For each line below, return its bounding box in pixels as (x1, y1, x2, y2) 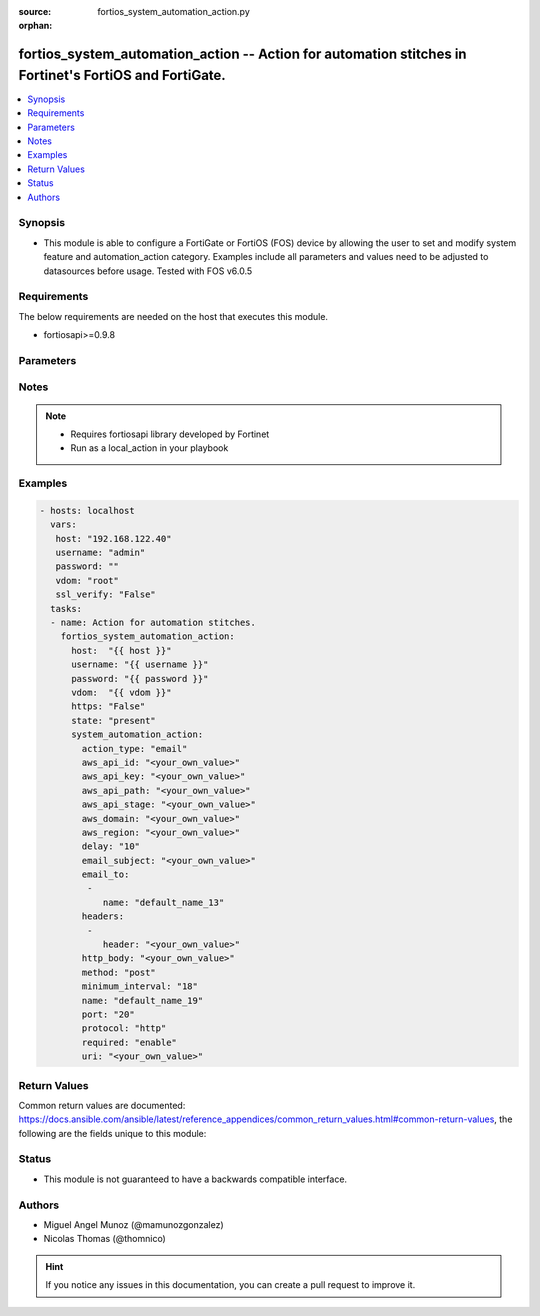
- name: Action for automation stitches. (50, 617, 257, 629)
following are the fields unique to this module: (18, 1127, 207, 1139)
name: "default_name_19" (81, 995, 204, 1006)
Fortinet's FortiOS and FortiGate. (18, 66, 227, 84)
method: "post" (81, 966, 157, 978)
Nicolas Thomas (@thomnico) (43, 1233, 167, 1245)
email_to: (81, 869, 130, 880)
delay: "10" (81, 841, 140, 852)
